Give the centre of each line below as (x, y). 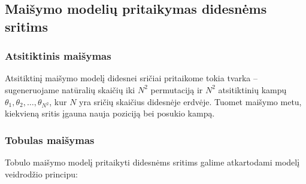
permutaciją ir (177, 89)
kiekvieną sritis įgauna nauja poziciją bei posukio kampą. (110, 113)
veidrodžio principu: (41, 174)
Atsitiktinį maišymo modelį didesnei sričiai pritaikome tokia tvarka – (131, 78)
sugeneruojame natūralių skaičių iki (70, 89)
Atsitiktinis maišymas (58, 56)
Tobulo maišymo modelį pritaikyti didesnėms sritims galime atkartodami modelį (152, 162)
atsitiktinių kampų (252, 89)
